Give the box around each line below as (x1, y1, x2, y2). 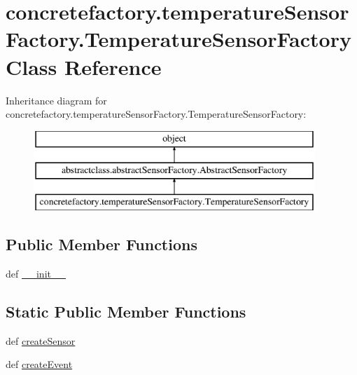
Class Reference (6, 52, 162, 81)
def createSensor (6, 333, 76, 348)
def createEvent (6, 357, 73, 371)
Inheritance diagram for (6, 93, 107, 107)
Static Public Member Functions (6, 300, 246, 322)
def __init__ (6, 266, 66, 280)
